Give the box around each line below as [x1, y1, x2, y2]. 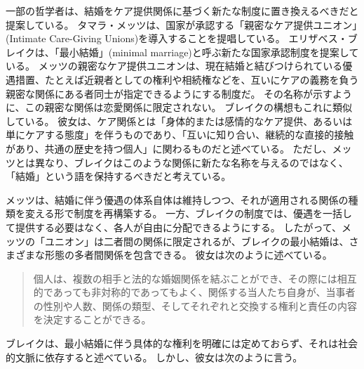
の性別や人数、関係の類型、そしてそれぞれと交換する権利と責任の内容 [33, 298, 357, 313]
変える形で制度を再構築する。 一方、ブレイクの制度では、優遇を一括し [25, 206, 352, 221]
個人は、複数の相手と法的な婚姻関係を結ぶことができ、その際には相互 [33, 271, 357, 285]
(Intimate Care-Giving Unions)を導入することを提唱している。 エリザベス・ [6, 31, 348, 46]
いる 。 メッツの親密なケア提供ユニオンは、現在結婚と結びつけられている [6, 58, 343, 73]
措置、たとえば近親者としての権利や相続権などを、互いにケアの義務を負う [15, 72, 359, 86]
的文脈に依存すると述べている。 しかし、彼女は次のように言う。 [6, 349, 303, 364]
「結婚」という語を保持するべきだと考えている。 [6, 169, 231, 183]
